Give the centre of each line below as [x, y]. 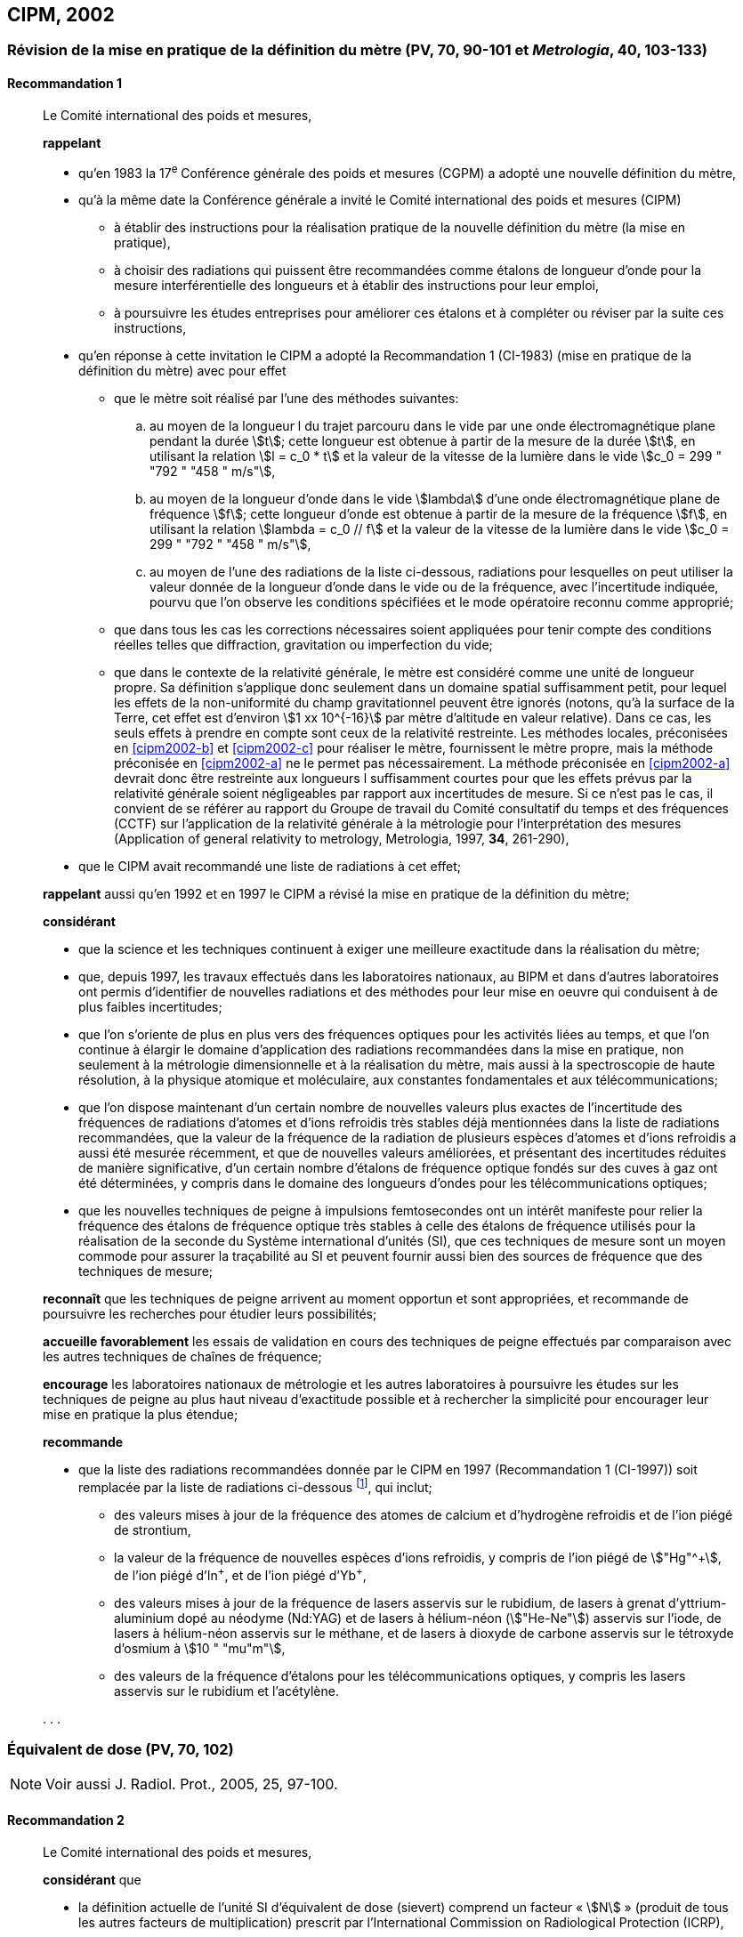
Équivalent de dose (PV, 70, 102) [121, 1749]
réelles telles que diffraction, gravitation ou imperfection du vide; [303, 645]
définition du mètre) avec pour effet [182, 371]
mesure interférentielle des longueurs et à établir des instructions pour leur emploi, [357, 286]
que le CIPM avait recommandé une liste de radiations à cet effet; [270, 867]
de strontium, [153, 1529]
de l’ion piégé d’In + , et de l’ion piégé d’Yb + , [240, 1574]
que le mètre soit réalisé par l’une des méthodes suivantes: [287, 399]
